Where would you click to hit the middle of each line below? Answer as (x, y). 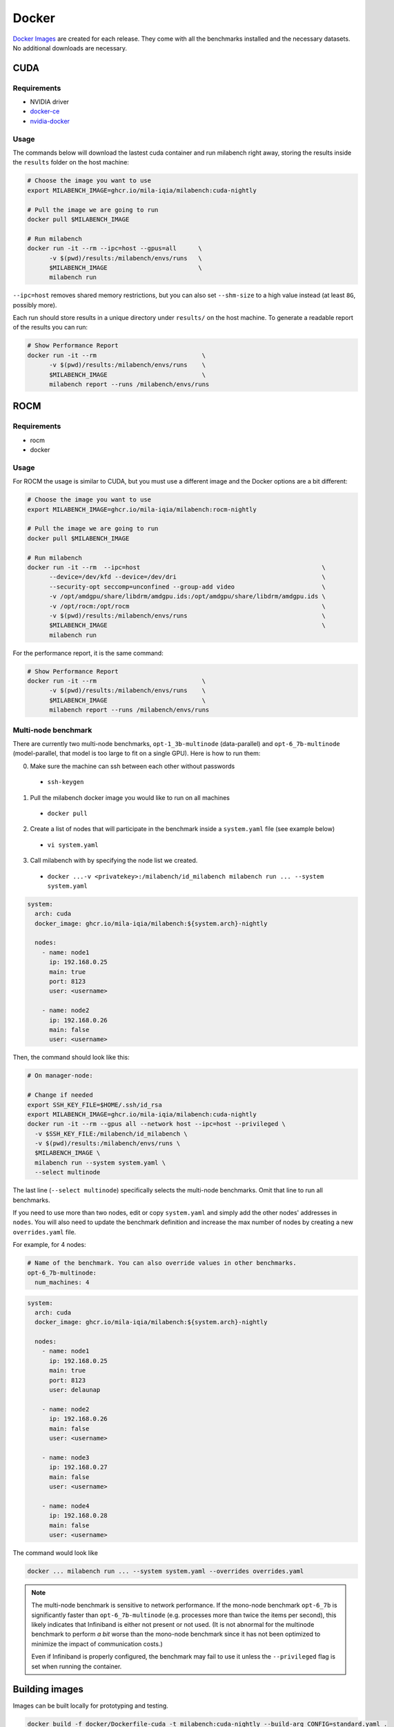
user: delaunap (75, 1390)
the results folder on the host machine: (71, 162)
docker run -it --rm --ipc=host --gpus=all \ (115, 248)
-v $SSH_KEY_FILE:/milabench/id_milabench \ (111, 1134)
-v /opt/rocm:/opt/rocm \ (187, 606)
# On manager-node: (60, 1076)
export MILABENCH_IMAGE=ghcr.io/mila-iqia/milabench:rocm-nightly (142, 509)
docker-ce (45, 111)
